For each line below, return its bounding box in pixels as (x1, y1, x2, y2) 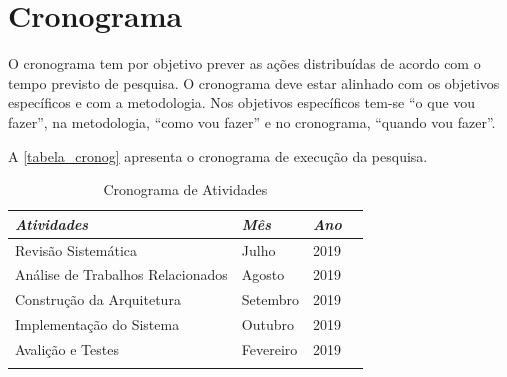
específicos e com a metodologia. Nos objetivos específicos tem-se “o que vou (8, 92, 476, 113)
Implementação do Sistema (15, 314, 180, 335)
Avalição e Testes (15, 338, 119, 359)
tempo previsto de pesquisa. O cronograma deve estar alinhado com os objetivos (8, 72, 500, 93)
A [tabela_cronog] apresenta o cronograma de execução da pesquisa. (8, 145, 428, 166)
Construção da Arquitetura (15, 289, 181, 310)
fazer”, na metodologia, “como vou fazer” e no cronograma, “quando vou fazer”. (8, 111, 496, 132)
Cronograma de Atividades (103, 179, 268, 200)
